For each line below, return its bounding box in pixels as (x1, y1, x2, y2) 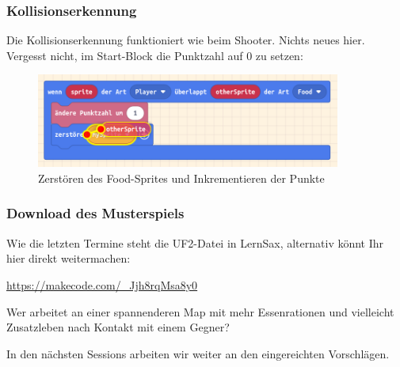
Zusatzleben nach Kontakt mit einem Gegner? (6, 319, 230, 335)
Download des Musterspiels (6, 203, 185, 223)
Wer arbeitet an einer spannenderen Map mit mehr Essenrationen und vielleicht (6, 303, 394, 320)
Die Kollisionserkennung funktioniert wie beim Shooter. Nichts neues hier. (6, 32, 365, 48)
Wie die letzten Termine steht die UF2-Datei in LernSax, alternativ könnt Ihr (6, 234, 384, 251)
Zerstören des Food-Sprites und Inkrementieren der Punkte (38, 169, 325, 186)
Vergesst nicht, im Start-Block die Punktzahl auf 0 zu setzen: (6, 47, 303, 63)
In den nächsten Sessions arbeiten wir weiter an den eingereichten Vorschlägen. (6, 345, 390, 361)
